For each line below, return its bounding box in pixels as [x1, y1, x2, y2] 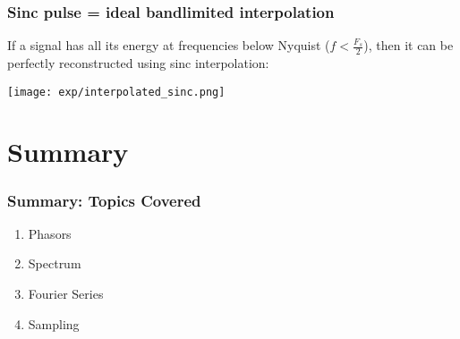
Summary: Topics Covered [7, 189, 201, 211]
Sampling [28, 314, 80, 333]
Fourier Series [28, 284, 104, 303]
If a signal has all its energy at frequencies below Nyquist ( [7, 36, 330, 55]
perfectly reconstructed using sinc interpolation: [7, 54, 269, 72]
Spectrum [28, 254, 81, 273]
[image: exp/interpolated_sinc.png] [7, 85, 226, 98]
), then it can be [363, 36, 454, 55]
